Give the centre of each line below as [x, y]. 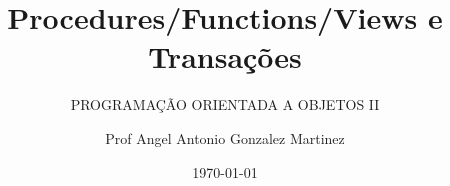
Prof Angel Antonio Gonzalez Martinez [225, 137]
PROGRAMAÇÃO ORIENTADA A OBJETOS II [225, 104]
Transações [225, 56]
